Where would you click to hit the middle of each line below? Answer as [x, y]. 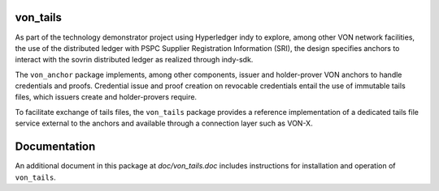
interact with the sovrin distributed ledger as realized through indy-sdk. [134, 60]
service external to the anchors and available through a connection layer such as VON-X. [164, 123]
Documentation [55, 147]
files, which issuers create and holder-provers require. [106, 97]
